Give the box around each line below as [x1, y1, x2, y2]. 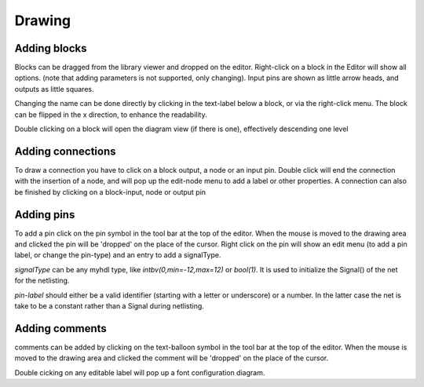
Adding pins [14, 208, 75, 221]
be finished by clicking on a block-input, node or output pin [14, 187, 207, 196]
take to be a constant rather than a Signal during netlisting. [14, 301, 204, 310]
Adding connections [14, 144, 117, 158]
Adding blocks [14, 42, 87, 55]
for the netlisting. [14, 276, 70, 286]
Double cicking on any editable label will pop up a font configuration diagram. [14, 367, 265, 377]
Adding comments [14, 322, 108, 335]
